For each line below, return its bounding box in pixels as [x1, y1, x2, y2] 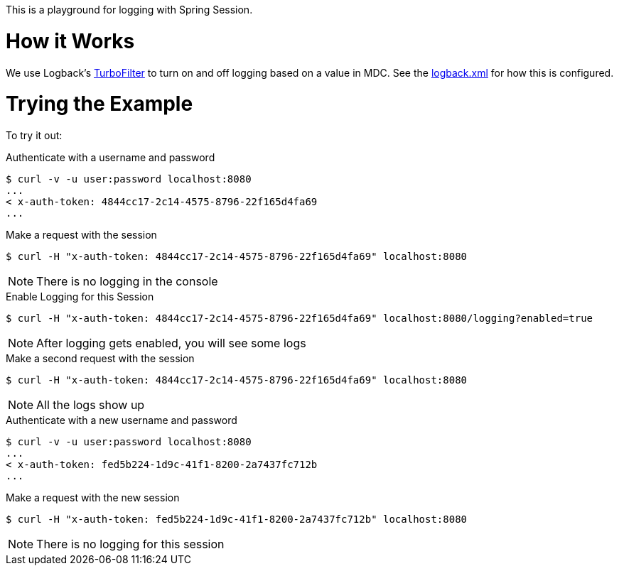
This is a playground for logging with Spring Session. [6, 4, 253, 16]
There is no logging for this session [36, 537, 225, 551]
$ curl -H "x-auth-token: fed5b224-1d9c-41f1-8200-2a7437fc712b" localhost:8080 [6, 513, 468, 525]
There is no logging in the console [36, 274, 218, 288]
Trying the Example [6, 92, 193, 116]
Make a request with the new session [6, 491, 180, 504]
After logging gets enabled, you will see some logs [36, 336, 306, 350]
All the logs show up [36, 398, 145, 412]
